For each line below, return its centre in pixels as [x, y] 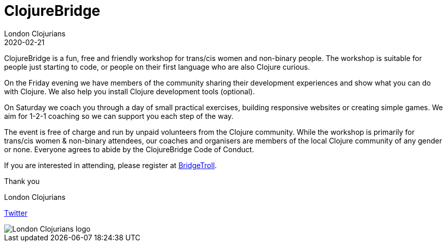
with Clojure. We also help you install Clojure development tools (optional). [129, 91]
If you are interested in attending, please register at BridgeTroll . [110, 165]
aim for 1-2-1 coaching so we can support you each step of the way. [119, 116]
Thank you [22, 181]
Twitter [16, 213]
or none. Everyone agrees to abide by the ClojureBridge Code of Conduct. [129, 149]
